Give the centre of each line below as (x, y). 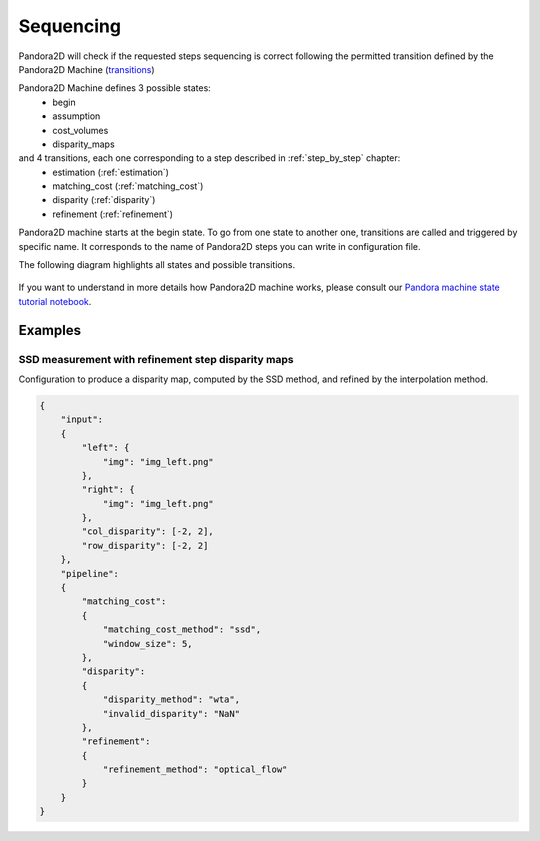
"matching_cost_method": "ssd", (182, 629)
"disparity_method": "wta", (171, 699)
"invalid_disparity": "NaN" (171, 713)
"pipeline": (90, 573)
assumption (76, 116)
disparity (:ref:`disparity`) (104, 200)
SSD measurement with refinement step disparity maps (156, 359)
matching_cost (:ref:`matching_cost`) (128, 186)
